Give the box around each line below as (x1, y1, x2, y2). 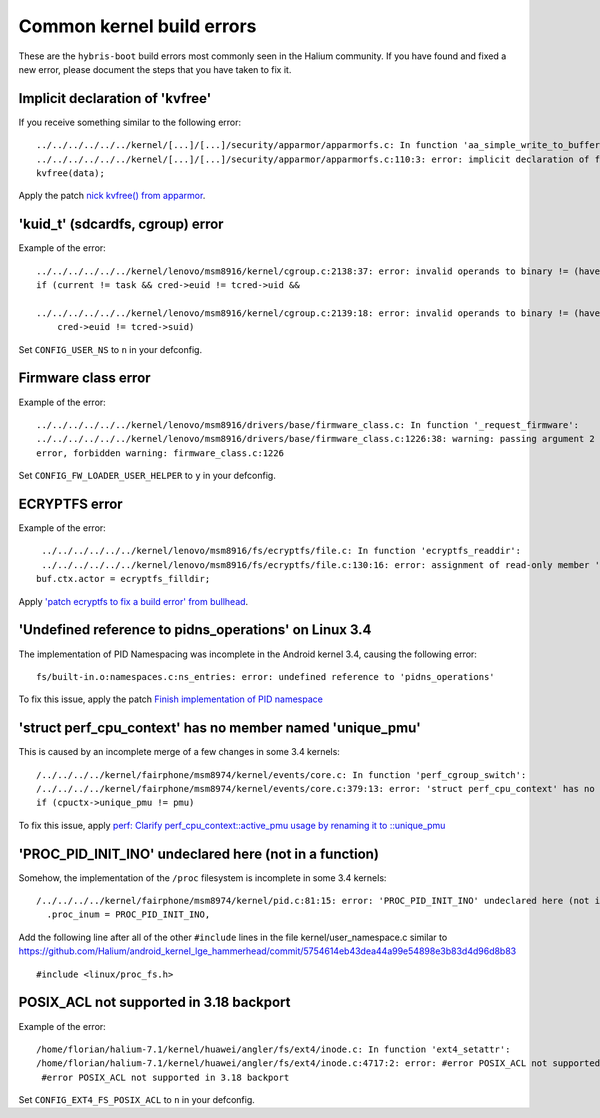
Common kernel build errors (18, 15, 257, 37)
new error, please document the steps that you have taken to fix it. (18, 63, 292, 75)
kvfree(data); (36, 168, 105, 179)
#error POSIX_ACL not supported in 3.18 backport (41, 1071, 290, 1083)
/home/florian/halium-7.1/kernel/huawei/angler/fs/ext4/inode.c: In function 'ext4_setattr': (36, 1043, 511, 1055)
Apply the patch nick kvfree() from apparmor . (18, 190, 206, 202)
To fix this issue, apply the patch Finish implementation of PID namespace (18, 693, 324, 705)
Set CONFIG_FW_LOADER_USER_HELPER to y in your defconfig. (18, 470, 277, 482)
